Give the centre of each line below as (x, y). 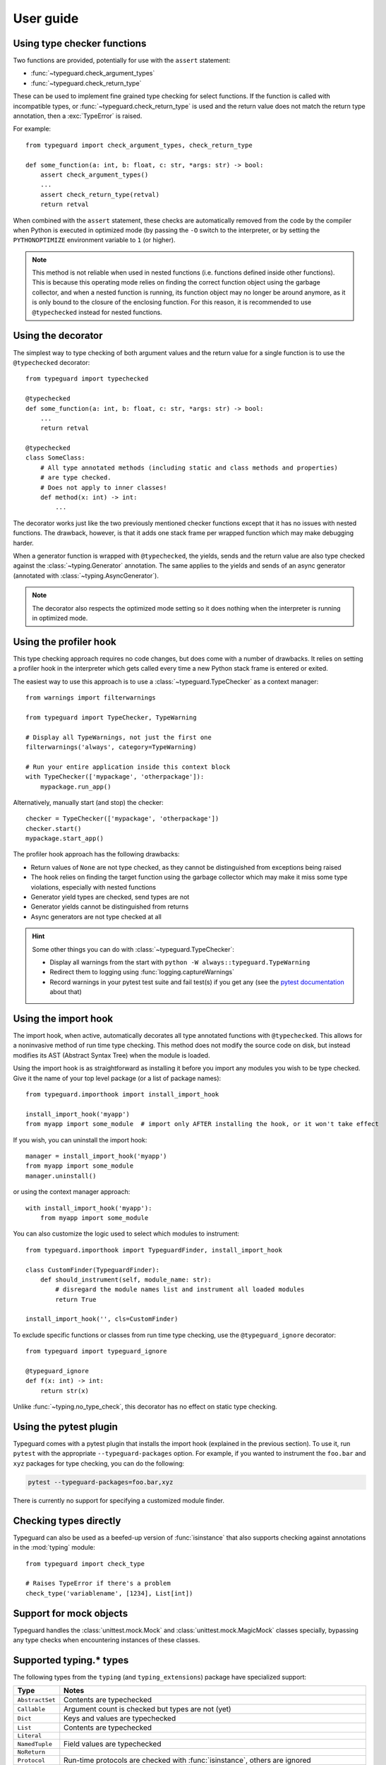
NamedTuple (35, 1744)
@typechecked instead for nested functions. (97, 312)
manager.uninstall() (61, 1176)
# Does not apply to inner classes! (103, 487)
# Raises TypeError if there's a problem (98, 1584)
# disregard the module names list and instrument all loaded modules (180, 1290)
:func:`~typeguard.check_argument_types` (93, 73)
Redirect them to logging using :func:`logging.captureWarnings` (142, 972)
